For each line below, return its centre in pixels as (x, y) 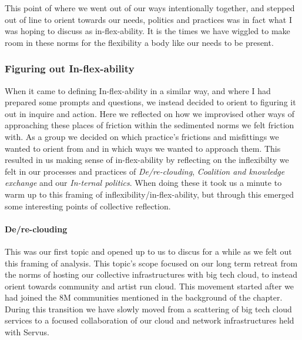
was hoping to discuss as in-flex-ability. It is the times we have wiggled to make (147, 31)
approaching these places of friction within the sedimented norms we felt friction (150, 125)
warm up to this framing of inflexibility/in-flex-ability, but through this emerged (149, 194)
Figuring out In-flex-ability (70, 69)
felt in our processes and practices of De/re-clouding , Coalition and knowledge (145, 171)
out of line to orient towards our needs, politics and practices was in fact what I (148, 19)
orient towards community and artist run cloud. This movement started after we (150, 286)
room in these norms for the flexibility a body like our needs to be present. (139, 42)
